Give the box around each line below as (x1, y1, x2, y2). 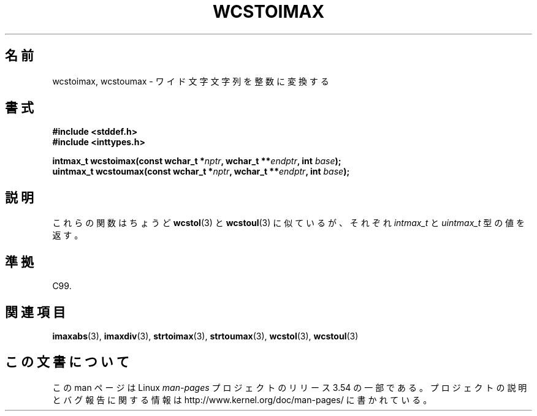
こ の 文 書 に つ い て (5, 354, 129, 370)
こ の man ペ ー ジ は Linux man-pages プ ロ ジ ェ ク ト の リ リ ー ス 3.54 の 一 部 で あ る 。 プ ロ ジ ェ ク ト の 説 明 (52, 382, 527, 393)
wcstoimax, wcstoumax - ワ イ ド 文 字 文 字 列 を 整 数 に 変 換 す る (52, 75, 329, 86)
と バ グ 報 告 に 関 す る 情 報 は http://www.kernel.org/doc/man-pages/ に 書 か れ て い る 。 (52, 394, 432, 405)
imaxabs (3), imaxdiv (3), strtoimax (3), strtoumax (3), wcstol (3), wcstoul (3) (52, 330, 359, 341)
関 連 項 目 (5, 304, 66, 320)
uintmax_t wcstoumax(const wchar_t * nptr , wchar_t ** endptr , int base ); (52, 166, 350, 177)
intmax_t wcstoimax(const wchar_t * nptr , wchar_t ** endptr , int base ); (52, 156, 341, 167)
